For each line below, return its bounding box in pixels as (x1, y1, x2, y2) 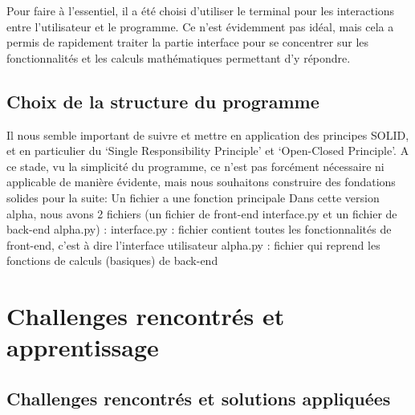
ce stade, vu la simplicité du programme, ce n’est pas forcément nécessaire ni (6, 157, 384, 174)
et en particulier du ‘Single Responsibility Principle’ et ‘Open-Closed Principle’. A (6, 142, 409, 159)
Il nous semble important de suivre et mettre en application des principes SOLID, (6, 126, 409, 143)
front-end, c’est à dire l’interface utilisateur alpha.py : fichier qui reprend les (6, 236, 380, 253)
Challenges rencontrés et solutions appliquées (6, 385, 391, 410)
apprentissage (6, 331, 159, 364)
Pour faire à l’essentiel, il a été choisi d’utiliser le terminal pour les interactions (6, 2, 395, 18)
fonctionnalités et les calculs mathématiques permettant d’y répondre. (6, 49, 351, 66)
